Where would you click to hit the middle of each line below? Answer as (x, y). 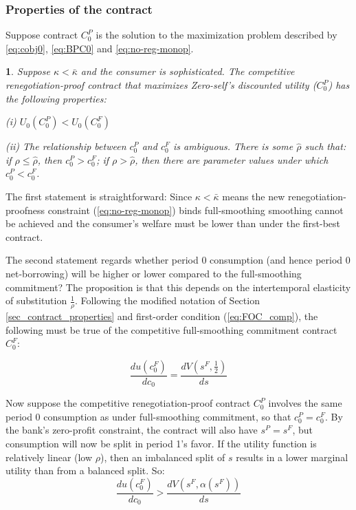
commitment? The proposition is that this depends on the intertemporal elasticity (178, 287)
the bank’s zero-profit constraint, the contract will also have (132, 430)
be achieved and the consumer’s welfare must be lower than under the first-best (173, 223)
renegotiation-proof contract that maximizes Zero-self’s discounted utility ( (161, 85)
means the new (254, 196)
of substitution (36, 300)
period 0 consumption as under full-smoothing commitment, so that (148, 416)
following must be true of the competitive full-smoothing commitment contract (171, 329)
